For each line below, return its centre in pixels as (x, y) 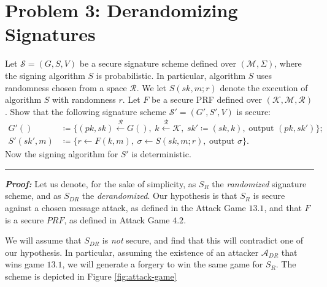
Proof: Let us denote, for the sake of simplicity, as (101, 183)
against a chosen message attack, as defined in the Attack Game (125, 207)
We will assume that (43, 240)
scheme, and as (33, 196)
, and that (283, 207)
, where (288, 63)
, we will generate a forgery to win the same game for (163, 264)
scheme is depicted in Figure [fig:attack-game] (91, 276)
